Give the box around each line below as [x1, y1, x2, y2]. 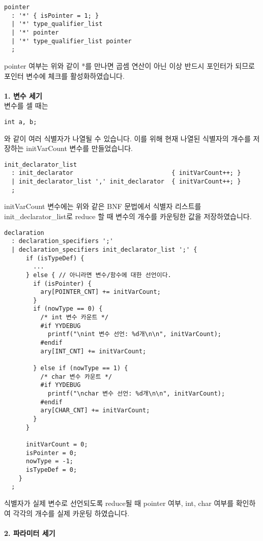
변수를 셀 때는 [4, 100, 48, 111]
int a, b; [4, 118, 37, 126]
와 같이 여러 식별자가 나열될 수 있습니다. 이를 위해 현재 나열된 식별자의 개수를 [4, 133, 251, 143]
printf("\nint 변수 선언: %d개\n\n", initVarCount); [47, 330, 221, 338]
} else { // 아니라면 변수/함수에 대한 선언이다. [25, 271, 171, 279]
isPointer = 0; [25, 449, 77, 457]
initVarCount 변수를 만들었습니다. [26, 143, 133, 154]
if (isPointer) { [33, 280, 92, 287]
